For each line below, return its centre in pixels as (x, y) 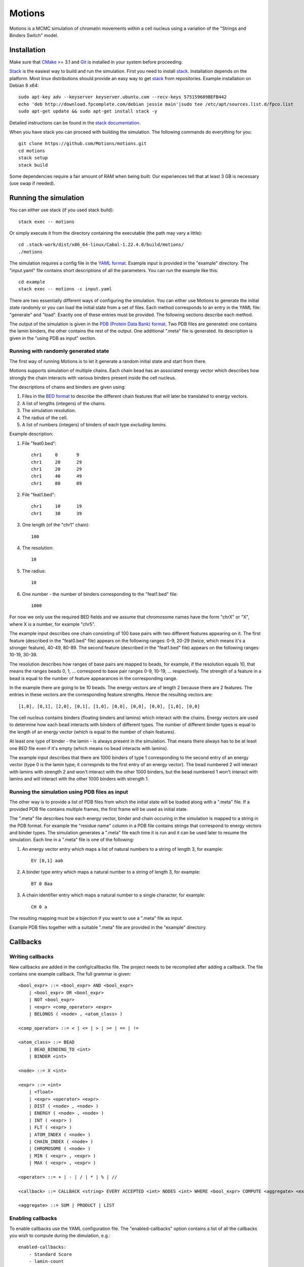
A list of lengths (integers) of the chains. (64, 403)
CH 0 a (39, 907)
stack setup (33, 158)
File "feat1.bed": (39, 495)
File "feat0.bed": (39, 443)
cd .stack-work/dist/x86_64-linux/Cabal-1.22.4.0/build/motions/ (101, 245)
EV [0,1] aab (47, 861)
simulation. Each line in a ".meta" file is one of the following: (72, 840)
